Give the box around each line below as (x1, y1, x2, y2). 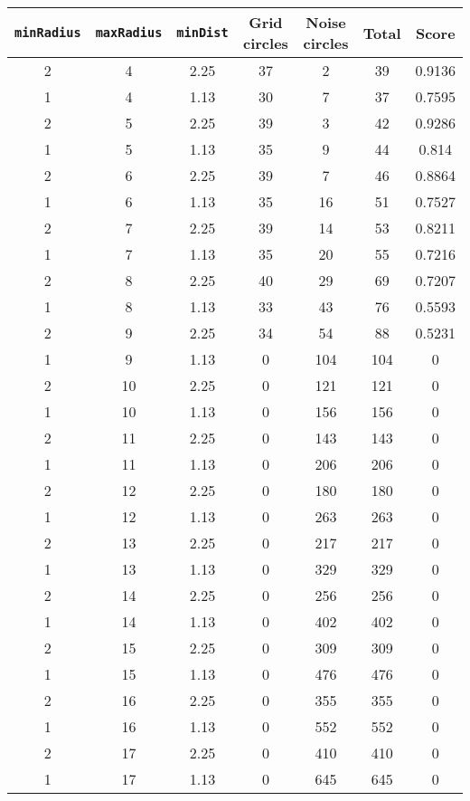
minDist (176, 25, 229, 40)
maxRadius (95, 25, 163, 40)
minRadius (14, 25, 81, 40)
